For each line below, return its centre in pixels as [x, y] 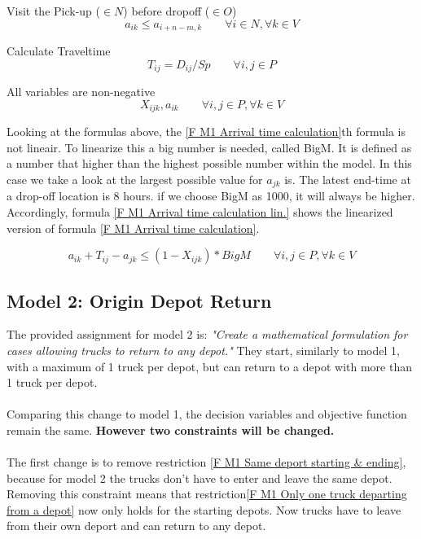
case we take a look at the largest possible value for [135, 179]
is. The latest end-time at [348, 179]
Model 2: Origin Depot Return [139, 300]
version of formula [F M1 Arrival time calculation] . [133, 228]
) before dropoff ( [167, 11]
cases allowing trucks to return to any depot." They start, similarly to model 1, [203, 350]
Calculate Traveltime [59, 51]
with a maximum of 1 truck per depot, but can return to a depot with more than [209, 366]
